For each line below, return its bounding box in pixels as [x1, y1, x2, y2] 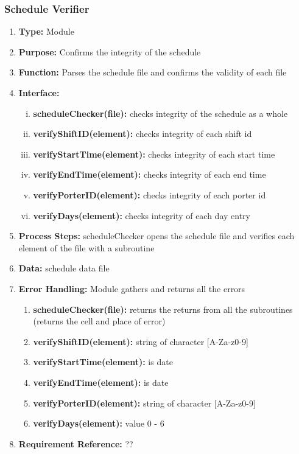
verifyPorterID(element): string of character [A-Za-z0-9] [33, 396, 256, 409]
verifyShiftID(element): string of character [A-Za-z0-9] [33, 335, 248, 347]
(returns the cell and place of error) [33, 315, 166, 327]
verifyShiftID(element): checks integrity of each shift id [33, 127, 252, 140]
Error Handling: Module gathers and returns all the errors [18, 282, 245, 295]
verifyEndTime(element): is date [33, 375, 169, 388]
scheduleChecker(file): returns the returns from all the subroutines [33, 302, 293, 315]
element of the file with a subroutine [18, 241, 155, 254]
